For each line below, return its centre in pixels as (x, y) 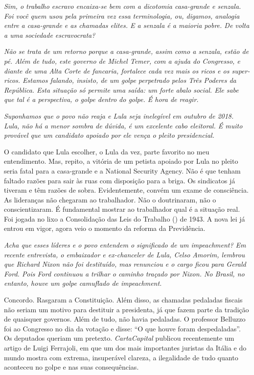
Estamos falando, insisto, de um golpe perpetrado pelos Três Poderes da (129, 80)
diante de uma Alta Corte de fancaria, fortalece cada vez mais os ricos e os (117, 70)
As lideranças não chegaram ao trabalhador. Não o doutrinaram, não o (110, 199)
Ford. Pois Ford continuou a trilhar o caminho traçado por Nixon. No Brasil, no (124, 273)
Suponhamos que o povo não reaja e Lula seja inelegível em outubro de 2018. (119, 115)
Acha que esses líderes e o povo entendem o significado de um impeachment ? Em (125, 245)
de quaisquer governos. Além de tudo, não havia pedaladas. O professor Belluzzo (125, 319)
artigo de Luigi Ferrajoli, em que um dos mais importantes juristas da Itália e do (125, 348)
